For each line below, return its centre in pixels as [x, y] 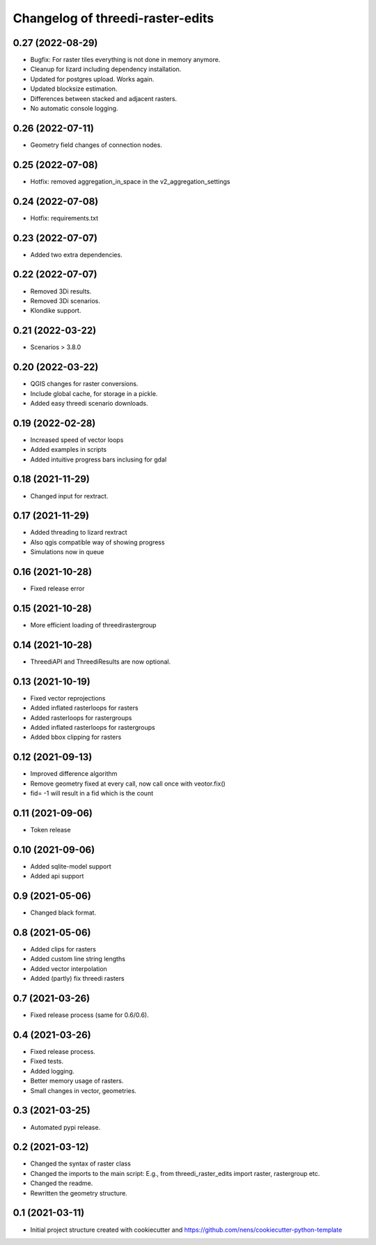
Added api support [57, 876]
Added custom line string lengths [78, 959]
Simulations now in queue [67, 552]
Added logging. [52, 1071]
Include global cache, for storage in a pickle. [94, 393]
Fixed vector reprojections [68, 698]
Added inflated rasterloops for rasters [84, 708]
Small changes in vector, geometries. [84, 1090]
